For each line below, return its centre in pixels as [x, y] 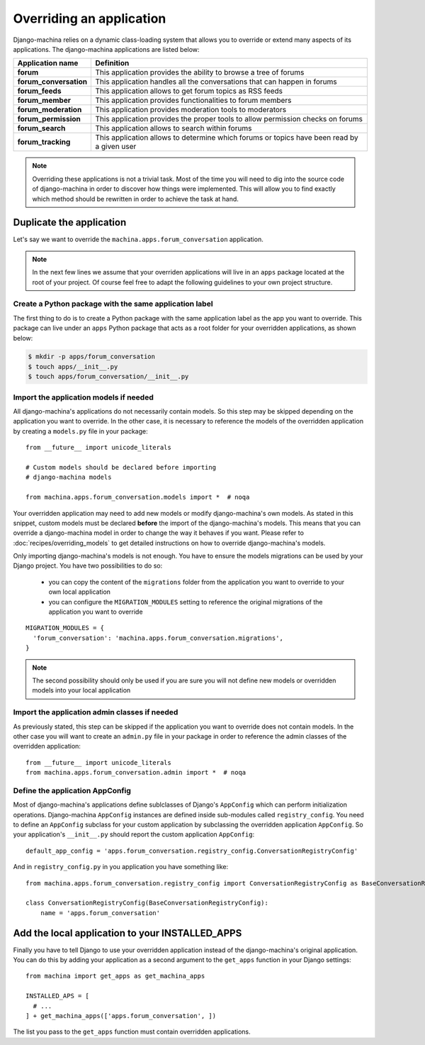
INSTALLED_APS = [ [58, 996]
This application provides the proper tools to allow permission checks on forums [229, 119]
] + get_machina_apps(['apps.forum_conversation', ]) [121, 1016]
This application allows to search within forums [174, 128]
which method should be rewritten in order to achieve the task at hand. [135, 199]
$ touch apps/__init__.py [73, 366]
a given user [116, 147]
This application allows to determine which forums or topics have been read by [227, 138]
